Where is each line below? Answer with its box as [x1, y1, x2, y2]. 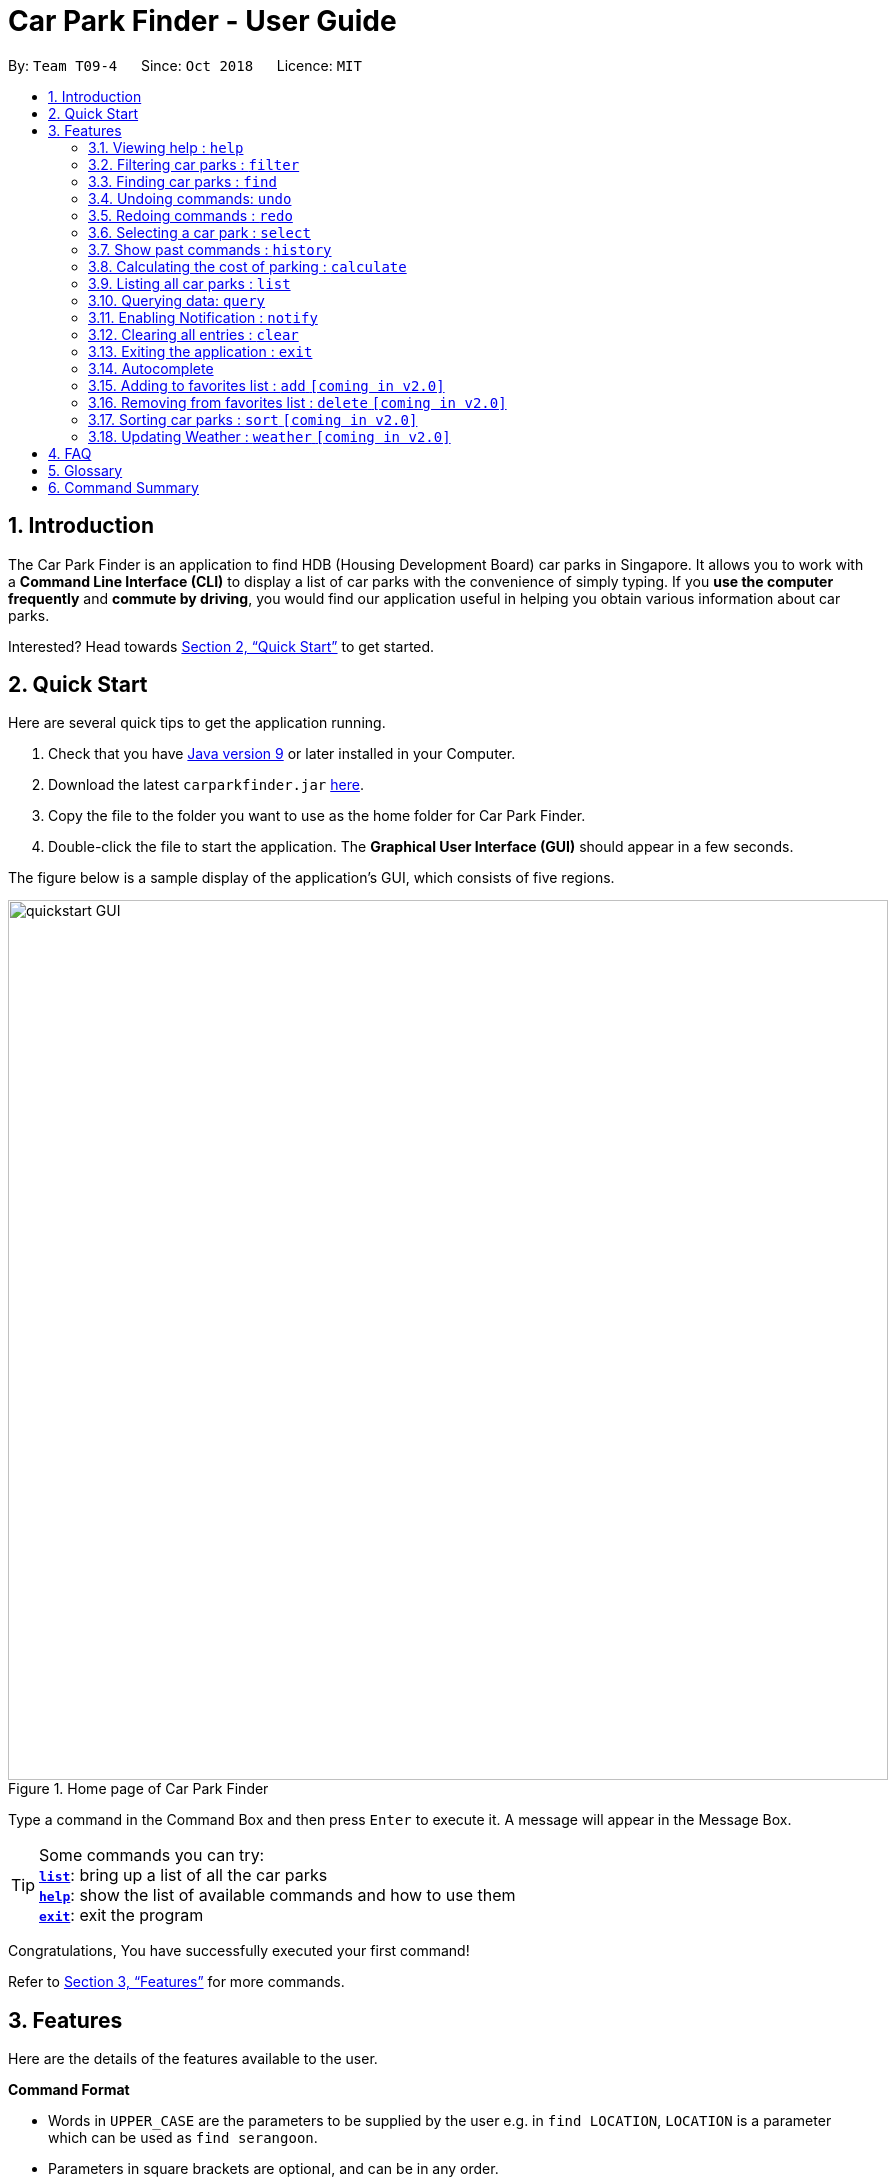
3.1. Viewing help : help [88, 138, 244, 156]
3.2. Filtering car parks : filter [88, 155, 300, 173]
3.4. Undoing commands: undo [88, 189, 292, 207]
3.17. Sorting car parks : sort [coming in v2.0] [88, 410, 418, 428]
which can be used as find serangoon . [48, 2129, 318, 2147]
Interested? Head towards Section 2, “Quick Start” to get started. [8, 637, 435, 655]
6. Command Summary [48, 478, 199, 496]
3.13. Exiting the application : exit [88, 342, 313, 360]
